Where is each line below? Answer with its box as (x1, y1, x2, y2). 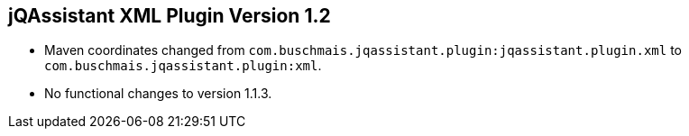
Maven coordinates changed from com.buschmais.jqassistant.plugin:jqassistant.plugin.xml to (44, 42, 682, 59)
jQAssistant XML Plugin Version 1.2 (8, 5, 331, 27)
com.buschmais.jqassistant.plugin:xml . (44, 58, 322, 74)
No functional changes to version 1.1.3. (44, 86, 272, 102)
